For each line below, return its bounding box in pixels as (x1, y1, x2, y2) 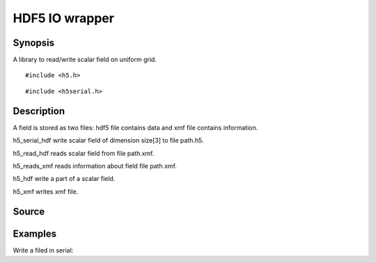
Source (13, 205, 45, 217)
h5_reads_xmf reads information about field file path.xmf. (13, 161, 178, 170)
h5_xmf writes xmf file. (13, 187, 79, 196)
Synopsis (13, 37, 55, 49)
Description (13, 105, 65, 117)
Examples (13, 228, 57, 239)
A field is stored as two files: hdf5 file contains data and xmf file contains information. (13, 123, 258, 131)
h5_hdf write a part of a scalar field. (13, 175, 116, 183)
